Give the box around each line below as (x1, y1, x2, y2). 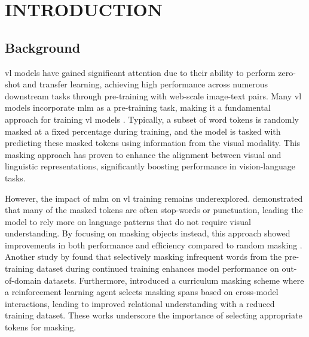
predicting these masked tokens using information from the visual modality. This (5, 136, 301, 149)
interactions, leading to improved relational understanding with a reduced (5, 297, 275, 309)
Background (5, 38, 81, 56)
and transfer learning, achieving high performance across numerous (23, 78, 268, 90)
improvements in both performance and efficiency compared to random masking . (5, 238, 302, 251)
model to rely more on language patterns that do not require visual (5, 215, 251, 227)
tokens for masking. (5, 321, 77, 333)
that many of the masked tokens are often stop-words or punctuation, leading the (5, 204, 303, 216)
